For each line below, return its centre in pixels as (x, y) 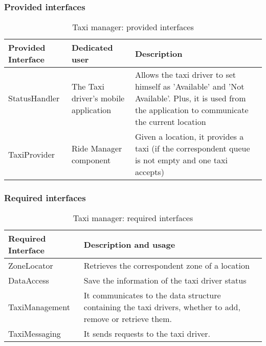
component (91, 160)
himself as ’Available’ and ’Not (190, 86)
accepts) (149, 172)
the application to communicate (192, 110)
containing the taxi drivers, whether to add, (162, 307)
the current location (170, 122)
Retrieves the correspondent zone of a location (167, 266)
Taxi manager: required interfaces (133, 218)
